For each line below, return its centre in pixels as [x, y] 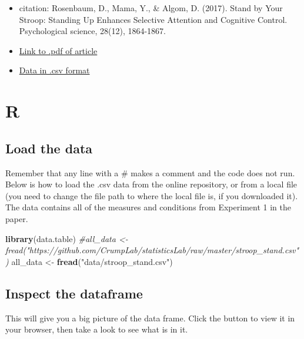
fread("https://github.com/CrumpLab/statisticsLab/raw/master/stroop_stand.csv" [152, 250]
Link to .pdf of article [58, 50]
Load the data [49, 148]
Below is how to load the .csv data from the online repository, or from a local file [151, 184]
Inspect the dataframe [74, 293]
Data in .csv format [54, 70]
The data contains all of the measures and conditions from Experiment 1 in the [148, 207]
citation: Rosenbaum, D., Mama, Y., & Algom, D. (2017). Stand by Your [151, 8]
